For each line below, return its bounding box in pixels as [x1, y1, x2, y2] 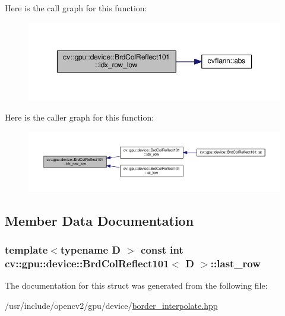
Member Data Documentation [5, 211, 194, 229]
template [5, 242, 48, 257]
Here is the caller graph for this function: [5, 111, 154, 124]
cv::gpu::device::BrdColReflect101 [5, 255, 169, 270]
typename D [60, 242, 121, 257]
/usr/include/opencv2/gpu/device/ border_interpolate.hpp [5, 299, 218, 311]
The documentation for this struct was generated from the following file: [5, 279, 268, 292]
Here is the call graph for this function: [5, 2, 147, 14]
